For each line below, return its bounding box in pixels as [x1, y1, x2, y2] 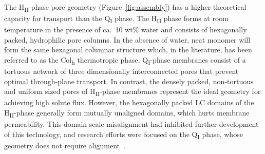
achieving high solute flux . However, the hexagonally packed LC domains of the [4, 97, 254, 108]
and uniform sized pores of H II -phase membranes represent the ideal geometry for [4, 86, 261, 98]
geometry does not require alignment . [4, 140, 125, 150]
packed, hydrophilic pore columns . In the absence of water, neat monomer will [4, 34, 251, 45]
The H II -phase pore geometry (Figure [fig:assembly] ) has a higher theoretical [4, 2, 247, 13]
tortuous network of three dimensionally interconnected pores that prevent [4, 66, 239, 76]
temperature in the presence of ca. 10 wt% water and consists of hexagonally [4, 24, 247, 35]
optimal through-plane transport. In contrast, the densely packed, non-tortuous [4, 75, 254, 86]
